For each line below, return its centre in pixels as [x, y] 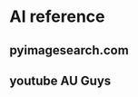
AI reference [57, 17]
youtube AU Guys [60, 80]
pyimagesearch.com [69, 50]
